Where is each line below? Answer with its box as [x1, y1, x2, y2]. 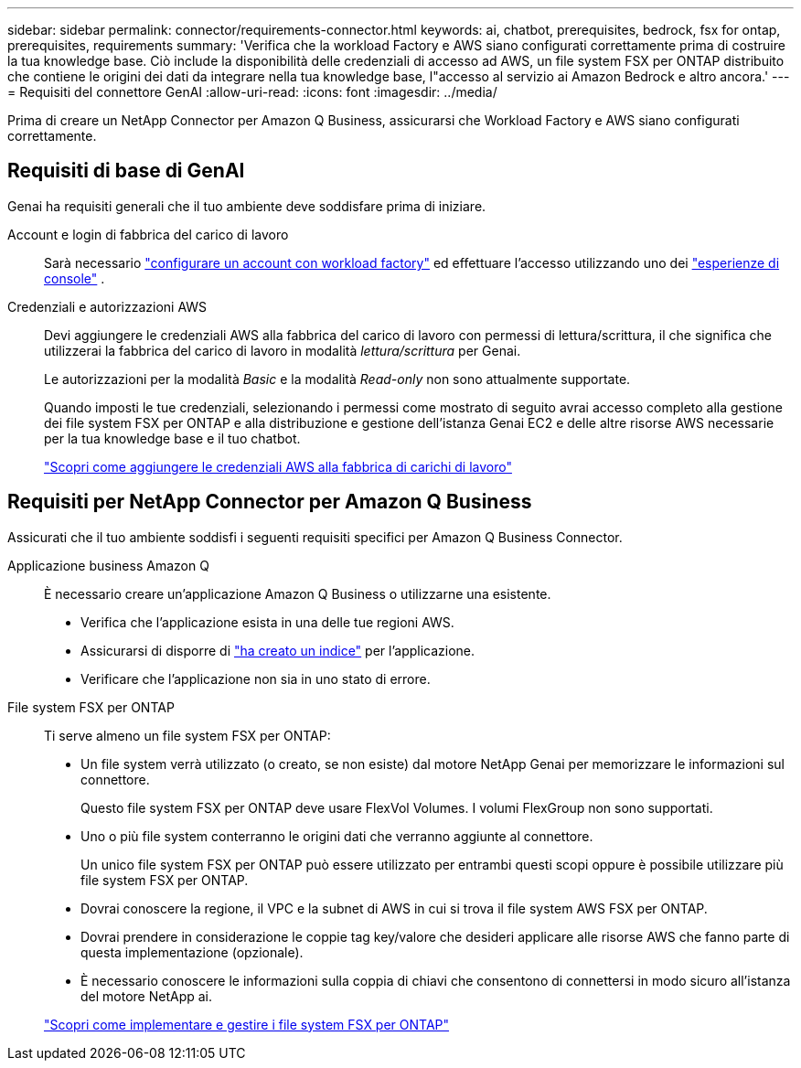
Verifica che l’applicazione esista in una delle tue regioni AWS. [80, 614, 454, 630]
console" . [44, 270, 105, 286]
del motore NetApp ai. [80, 988, 213, 1004]
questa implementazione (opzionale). [80, 944, 304, 960]
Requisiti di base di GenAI [7, 159, 245, 183]
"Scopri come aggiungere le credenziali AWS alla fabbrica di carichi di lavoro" [44, 458, 512, 475]
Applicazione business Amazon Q [7, 557, 209, 573]
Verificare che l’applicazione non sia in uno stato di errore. [80, 670, 431, 687]
